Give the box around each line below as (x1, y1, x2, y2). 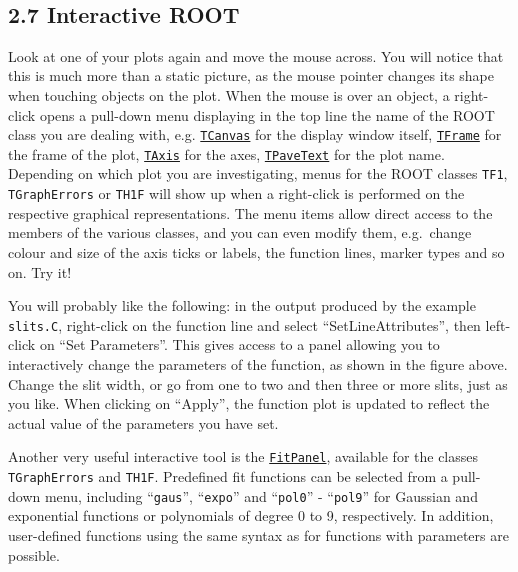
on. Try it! (8, 261, 72, 282)
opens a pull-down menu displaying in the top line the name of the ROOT (39, 104, 495, 125)
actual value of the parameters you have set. (8, 412, 279, 433)
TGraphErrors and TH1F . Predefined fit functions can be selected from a (8, 466, 448, 487)
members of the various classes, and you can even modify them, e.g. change (8, 222, 472, 243)
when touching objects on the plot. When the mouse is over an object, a (8, 84, 450, 105)
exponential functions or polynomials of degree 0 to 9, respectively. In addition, (8, 505, 494, 526)
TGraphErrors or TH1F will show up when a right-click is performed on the (8, 183, 465, 204)
